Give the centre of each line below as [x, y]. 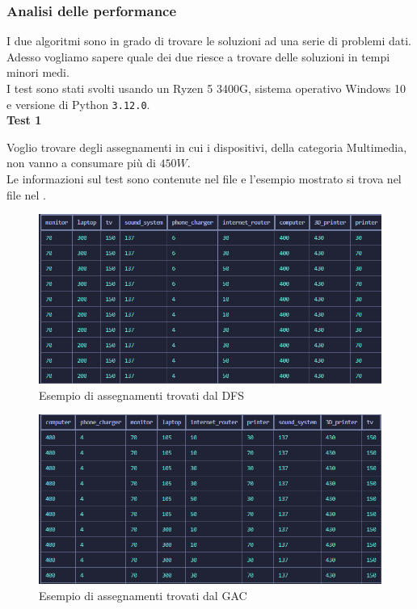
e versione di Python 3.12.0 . [78, 104]
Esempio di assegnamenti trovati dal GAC [143, 595]
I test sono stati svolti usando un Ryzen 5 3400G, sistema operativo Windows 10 [206, 88]
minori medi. [38, 72]
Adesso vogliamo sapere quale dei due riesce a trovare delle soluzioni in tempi [198, 56]
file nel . [26, 194]
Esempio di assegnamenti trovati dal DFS [142, 395]
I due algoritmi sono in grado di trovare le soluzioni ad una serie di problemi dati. [209, 41]
